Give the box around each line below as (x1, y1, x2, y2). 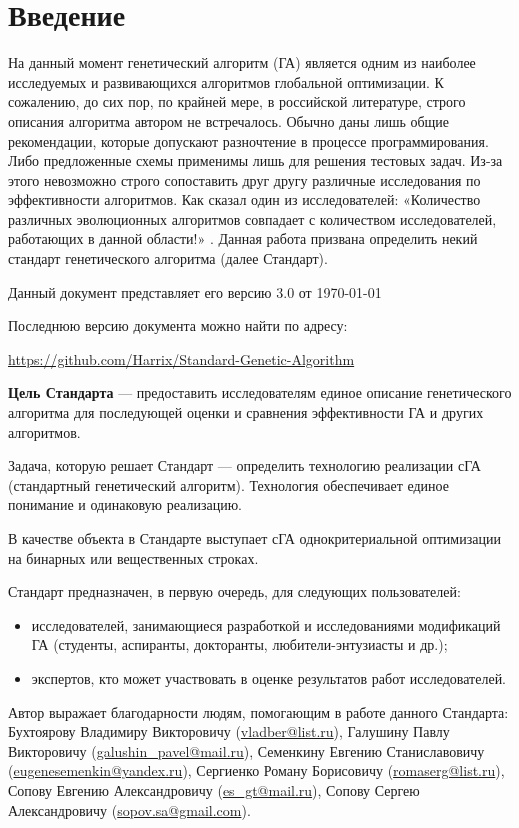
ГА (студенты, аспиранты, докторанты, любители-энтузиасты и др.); (31, 634, 448, 655)
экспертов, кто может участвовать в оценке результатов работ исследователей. (31, 667, 507, 688)
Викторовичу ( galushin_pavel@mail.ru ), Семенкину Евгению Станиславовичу (8, 740, 485, 761)
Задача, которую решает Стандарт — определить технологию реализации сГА (8, 455, 481, 476)
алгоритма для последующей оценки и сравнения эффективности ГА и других (8, 402, 484, 423)
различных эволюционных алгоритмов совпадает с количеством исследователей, (8, 208, 497, 229)
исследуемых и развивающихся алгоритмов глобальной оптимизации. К (8, 71, 444, 92)
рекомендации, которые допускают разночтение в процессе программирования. (8, 130, 489, 151)
